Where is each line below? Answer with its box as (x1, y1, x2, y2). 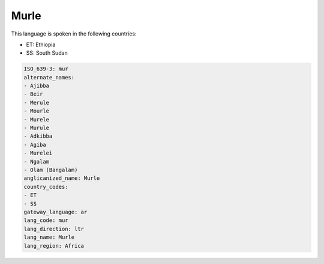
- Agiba (23, 141, 46, 148)
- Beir (23, 91, 43, 97)
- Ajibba (23, 82, 50, 90)
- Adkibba (23, 133, 53, 140)
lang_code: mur (23, 217, 68, 224)
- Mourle (23, 108, 50, 114)
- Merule (23, 99, 50, 106)
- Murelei (23, 150, 53, 156)
